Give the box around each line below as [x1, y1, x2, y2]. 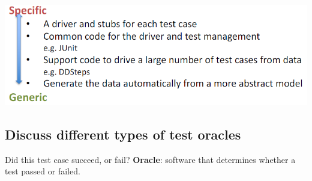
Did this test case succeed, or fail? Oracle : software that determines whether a [5, 153, 296, 165]
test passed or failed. [5, 165, 80, 177]
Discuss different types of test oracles [5, 124, 241, 143]
